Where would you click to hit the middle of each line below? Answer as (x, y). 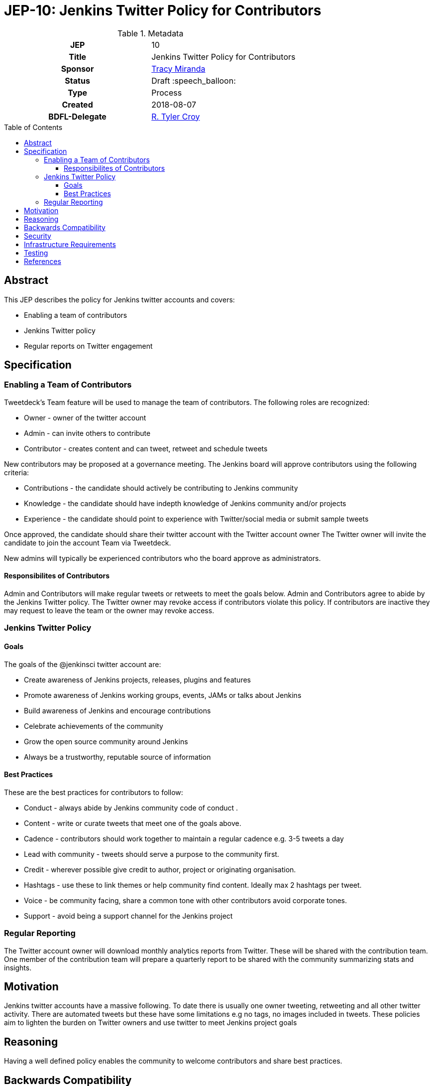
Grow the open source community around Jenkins (106, 741)
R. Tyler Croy (176, 116)
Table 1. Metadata (151, 33)
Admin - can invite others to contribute (87, 433)
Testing (36, 253)
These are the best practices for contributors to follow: (94, 792)
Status (77, 80)
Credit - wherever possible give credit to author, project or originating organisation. (160, 869)
